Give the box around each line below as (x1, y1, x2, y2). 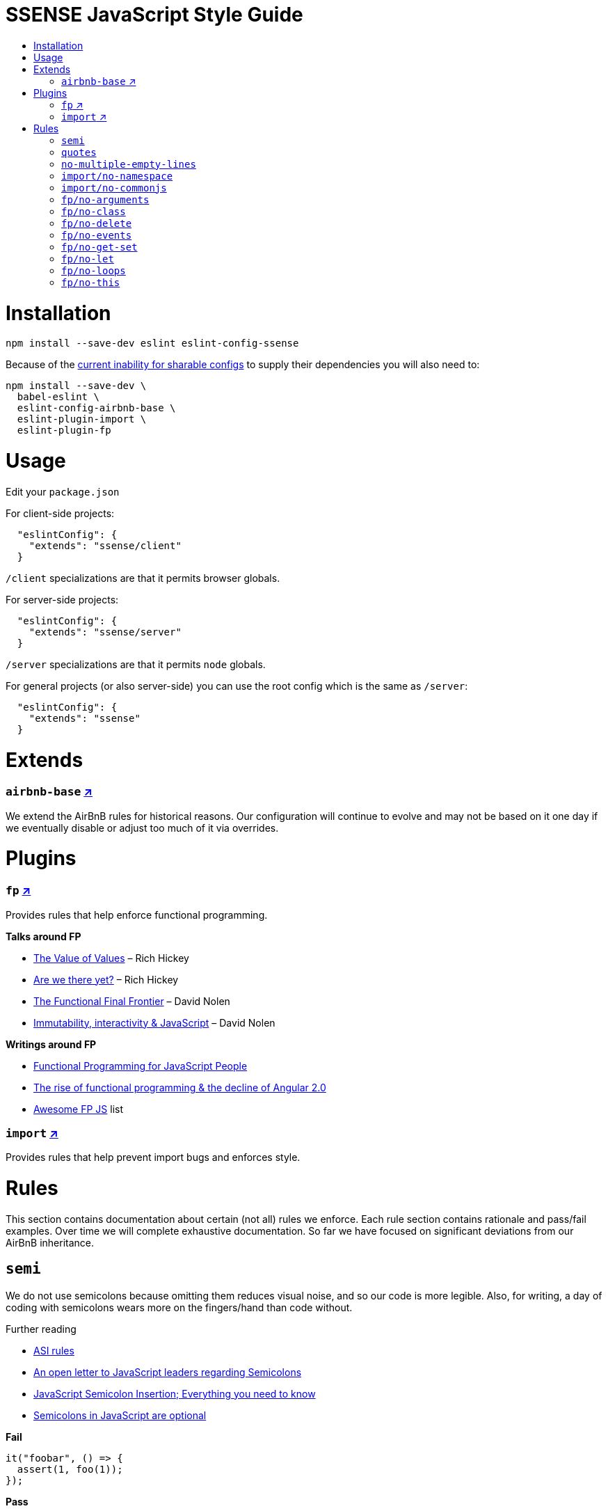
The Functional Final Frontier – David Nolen (33, 995, 230, 1007)
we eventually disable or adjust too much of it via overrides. (6, 821, 279, 834)
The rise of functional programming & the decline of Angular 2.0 (33, 1081, 326, 1093)
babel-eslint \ (17, 391, 99, 403)
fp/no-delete (61, 217, 132, 229)
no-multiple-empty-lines (61, 158, 196, 170)
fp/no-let (61, 253, 114, 264)
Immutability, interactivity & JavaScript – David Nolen (33, 1016, 275, 1029)
